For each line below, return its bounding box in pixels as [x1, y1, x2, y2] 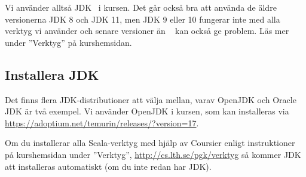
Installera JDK [5, 65, 99, 83]
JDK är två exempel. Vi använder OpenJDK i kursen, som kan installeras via [5, 105, 289, 117]
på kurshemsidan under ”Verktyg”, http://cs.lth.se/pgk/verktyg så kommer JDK [5, 148, 301, 160]
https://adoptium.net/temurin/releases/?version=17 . [5, 116, 199, 129]
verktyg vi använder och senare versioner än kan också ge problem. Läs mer [5, 24, 289, 37]
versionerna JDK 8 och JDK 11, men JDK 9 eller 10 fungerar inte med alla [5, 13, 280, 25]
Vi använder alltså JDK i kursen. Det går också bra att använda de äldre [5, 1, 277, 13]
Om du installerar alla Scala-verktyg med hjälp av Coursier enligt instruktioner [5, 136, 295, 149]
